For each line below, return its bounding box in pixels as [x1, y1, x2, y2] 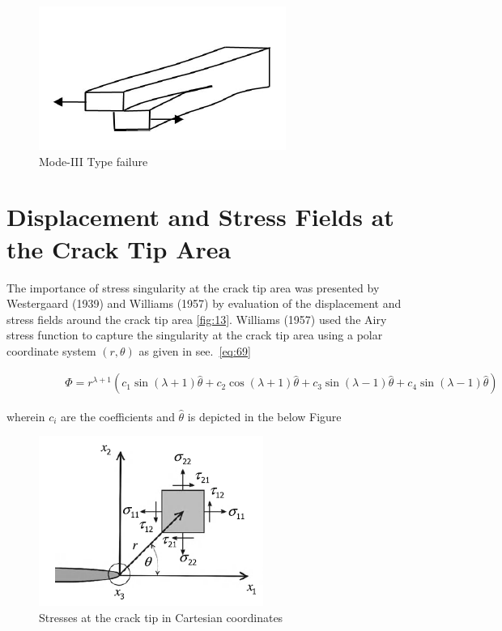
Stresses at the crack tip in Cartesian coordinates [39, 608, 283, 625]
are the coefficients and [61, 407, 175, 424]
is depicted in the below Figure [187, 407, 342, 424]
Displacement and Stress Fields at [6, 200, 394, 233]
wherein [6, 407, 45, 424]
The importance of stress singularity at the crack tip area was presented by [6, 279, 380, 296]
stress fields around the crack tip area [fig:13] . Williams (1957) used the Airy [6, 310, 387, 327]
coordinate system [6, 342, 96, 359]
